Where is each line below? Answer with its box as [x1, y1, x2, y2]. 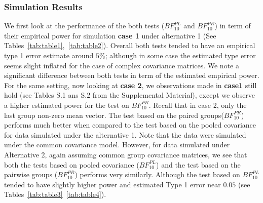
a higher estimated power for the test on [4, 99, 129, 110]
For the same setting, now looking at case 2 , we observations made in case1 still [4, 79, 257, 90]
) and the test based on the [156, 159, 241, 170]
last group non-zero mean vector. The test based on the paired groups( [4, 109, 224, 120]
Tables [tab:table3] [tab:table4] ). [4, 189, 106, 199]
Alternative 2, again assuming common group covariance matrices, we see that [4, 149, 247, 159]
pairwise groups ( [4, 169, 58, 180]
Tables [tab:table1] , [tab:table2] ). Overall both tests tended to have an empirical [4, 40, 255, 51]
